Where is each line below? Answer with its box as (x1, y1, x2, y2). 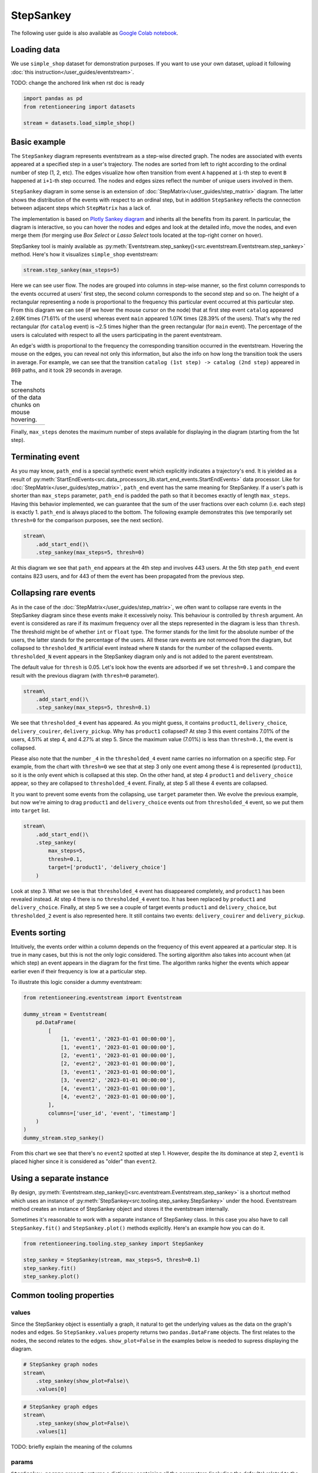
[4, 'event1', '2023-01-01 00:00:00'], (60, 1085, 176, 1092)
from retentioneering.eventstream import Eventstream (23, 995, 182, 1001)
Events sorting (11, 927, 66, 937)
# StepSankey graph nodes (23, 1361, 98, 1368)
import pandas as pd (23, 95, 82, 102)
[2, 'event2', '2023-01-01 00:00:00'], (60, 1061, 176, 1067)
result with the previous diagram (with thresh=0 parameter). (11, 672, 159, 679)
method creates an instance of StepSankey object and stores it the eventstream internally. (11, 1205, 230, 1212)
